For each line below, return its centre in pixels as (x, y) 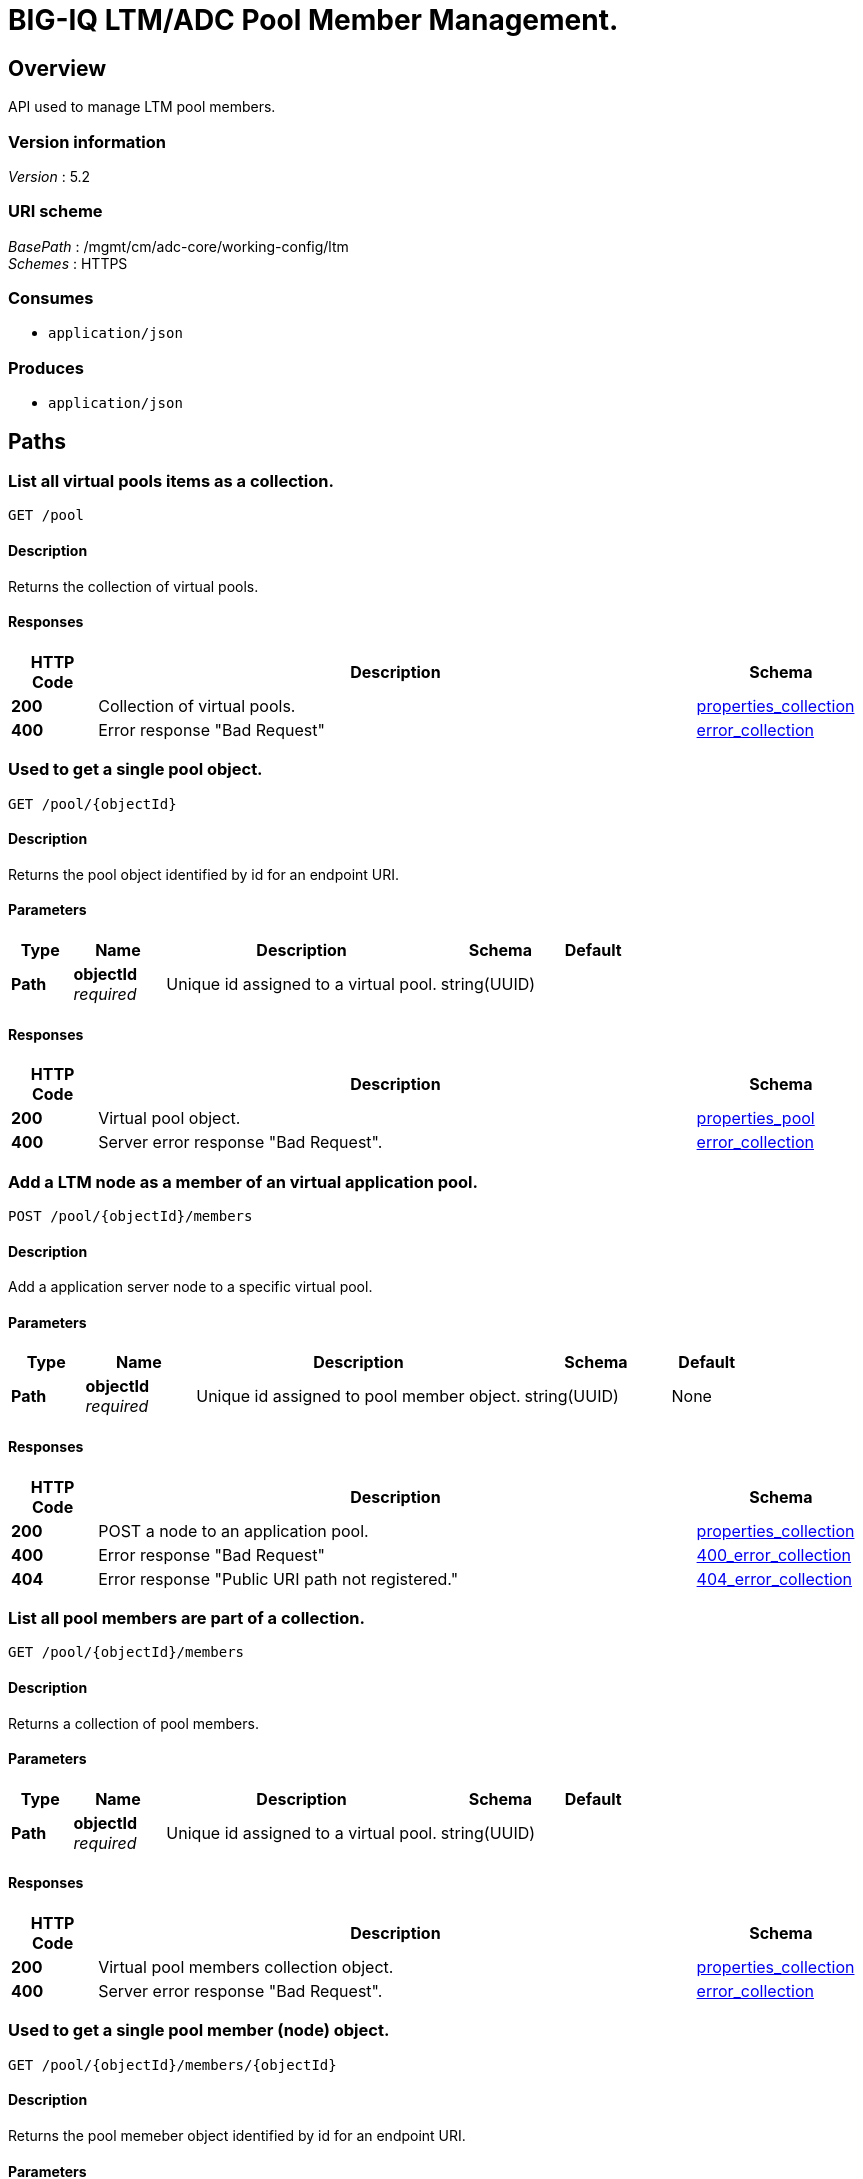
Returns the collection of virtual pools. (133, 586)
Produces (46, 367)
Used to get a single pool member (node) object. (199, 2030)
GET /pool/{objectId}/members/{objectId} (172, 2064)
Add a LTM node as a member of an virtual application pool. (243, 1181)
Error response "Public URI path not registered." (278, 1578)
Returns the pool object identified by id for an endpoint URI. (204, 874)
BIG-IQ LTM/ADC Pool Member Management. (313, 20)
